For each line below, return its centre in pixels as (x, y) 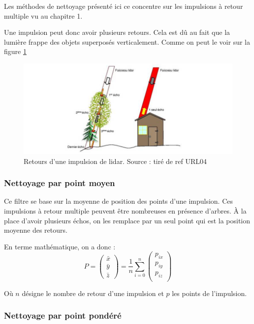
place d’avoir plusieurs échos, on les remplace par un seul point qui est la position (127, 220)
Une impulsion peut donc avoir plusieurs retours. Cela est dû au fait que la (117, 32)
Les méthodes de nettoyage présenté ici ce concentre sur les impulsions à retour (124, 6)
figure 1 (15, 51)
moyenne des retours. (36, 230)
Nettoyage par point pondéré (63, 315)
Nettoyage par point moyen (60, 183)
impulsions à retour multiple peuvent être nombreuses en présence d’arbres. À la (125, 211)
